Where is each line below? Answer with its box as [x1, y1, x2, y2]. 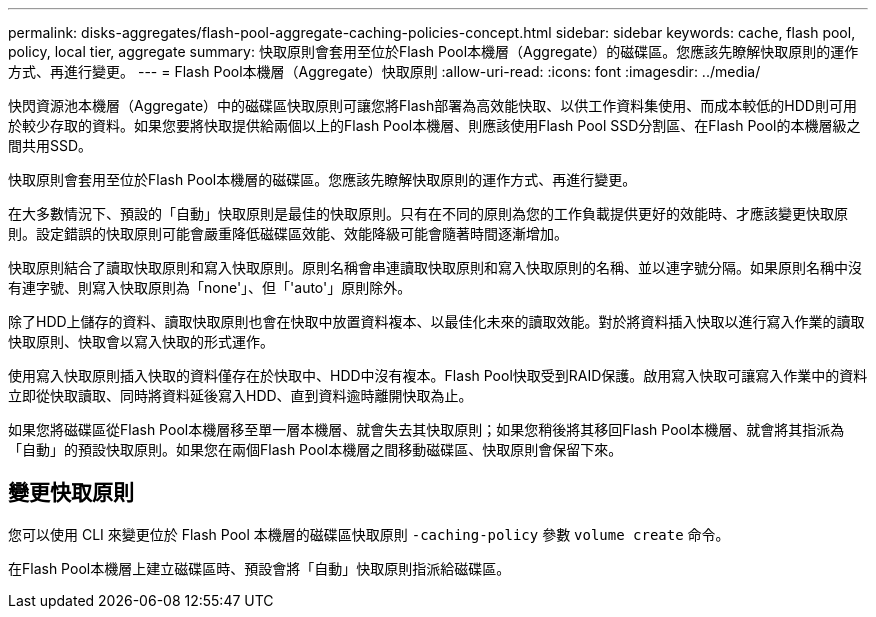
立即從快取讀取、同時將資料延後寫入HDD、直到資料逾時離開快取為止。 [8, 387, 473, 404]
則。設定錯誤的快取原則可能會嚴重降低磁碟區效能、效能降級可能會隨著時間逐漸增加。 [8, 225, 568, 242]
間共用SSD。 [8, 137, 93, 154]
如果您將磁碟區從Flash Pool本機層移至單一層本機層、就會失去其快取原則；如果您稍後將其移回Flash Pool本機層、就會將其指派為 [8, 421, 845, 438]
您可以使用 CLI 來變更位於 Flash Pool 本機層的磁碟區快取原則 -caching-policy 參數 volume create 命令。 [8, 525, 730, 543]
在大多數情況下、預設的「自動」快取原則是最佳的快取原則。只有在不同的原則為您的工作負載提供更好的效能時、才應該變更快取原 [8, 205, 848, 222]
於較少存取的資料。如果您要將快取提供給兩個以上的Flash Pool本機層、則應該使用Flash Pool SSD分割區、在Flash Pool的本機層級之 [8, 117, 861, 134]
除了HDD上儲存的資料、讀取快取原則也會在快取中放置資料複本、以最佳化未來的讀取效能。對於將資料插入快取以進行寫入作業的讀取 [8, 313, 865, 330]
